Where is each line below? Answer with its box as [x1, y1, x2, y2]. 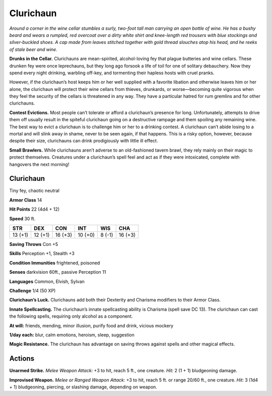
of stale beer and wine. [9, 46, 57, 53]
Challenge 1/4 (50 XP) [9, 288, 56, 293]
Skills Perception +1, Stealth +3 [9, 251, 75, 257]
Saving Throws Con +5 [9, 241, 58, 247]
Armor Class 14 [9, 197, 42, 203]
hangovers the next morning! [9, 161, 70, 167]
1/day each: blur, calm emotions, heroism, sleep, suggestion [9, 331, 134, 338]
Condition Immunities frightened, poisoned [9, 260, 100, 266]
